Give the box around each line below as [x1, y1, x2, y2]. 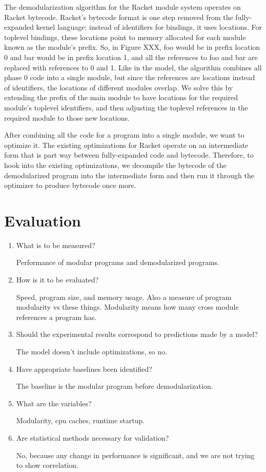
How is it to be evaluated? [16, 274, 99, 285]
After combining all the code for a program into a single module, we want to [4, 129, 244, 140]
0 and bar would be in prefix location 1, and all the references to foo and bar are [4, 51, 258, 62]
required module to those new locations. [4, 112, 130, 123]
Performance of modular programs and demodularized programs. [16, 257, 219, 268]
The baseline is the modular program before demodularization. [16, 381, 213, 391]
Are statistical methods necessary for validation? [16, 432, 169, 443]
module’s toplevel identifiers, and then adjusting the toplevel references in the [4, 102, 248, 112]
